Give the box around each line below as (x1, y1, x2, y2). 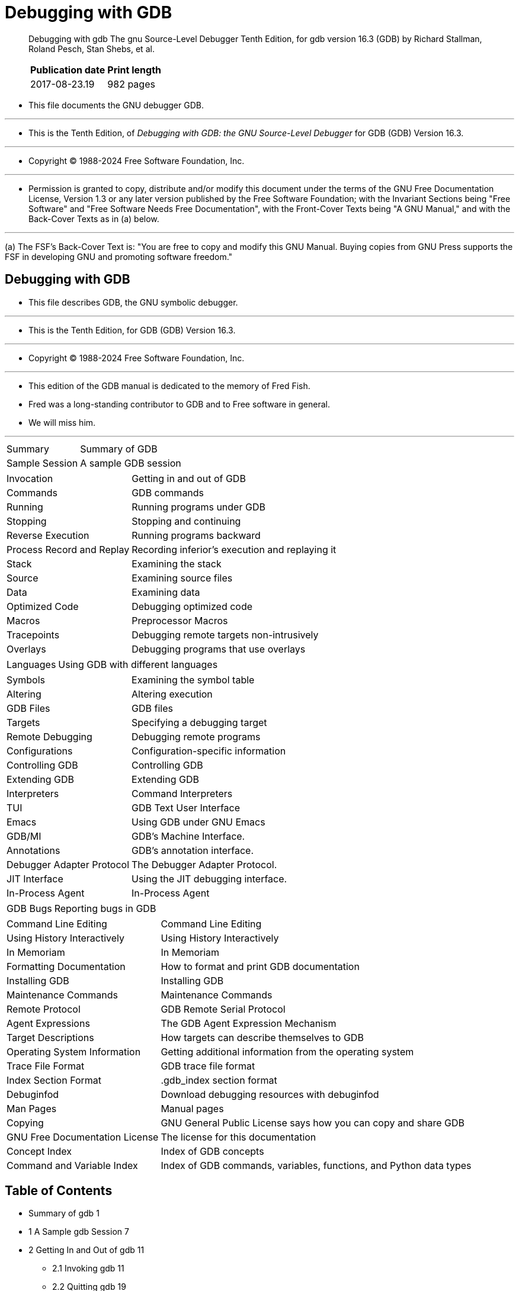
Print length (107, 63, 162, 76)
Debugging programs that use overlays (132, 643, 306, 655)
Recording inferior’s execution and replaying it (132, 543, 337, 555)
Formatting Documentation (7, 960, 126, 972)
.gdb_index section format (161, 1074, 277, 1086)
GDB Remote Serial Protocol (161, 1003, 286, 1015)
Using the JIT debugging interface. (132, 872, 287, 885)
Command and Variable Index (7, 1159, 138, 1171)
